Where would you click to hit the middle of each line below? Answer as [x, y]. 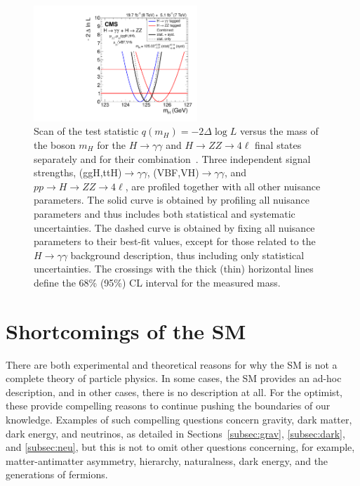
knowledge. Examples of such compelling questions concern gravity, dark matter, [179, 420]
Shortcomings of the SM [126, 330]
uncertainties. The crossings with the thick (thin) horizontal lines [174, 269]
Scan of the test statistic [86, 131]
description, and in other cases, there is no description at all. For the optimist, [174, 392]
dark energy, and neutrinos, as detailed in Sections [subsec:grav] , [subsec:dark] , [175, 433]
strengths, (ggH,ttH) [78, 172]
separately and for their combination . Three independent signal [172, 158]
